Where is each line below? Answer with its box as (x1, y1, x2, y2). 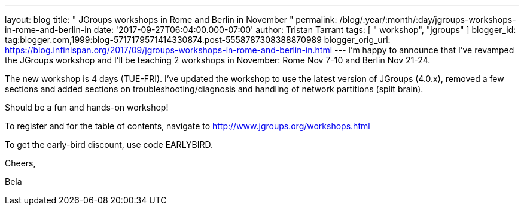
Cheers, (5, 158, 36, 168)
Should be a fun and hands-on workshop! (5, 102, 169, 112)
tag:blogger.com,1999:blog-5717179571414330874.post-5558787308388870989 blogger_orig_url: (5, 35, 391, 45)
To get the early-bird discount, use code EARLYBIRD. (5, 139, 214, 150)
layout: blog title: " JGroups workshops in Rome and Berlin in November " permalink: (5, 14, 337, 25)
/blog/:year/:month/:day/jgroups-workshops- (339, 14, 516, 25)
